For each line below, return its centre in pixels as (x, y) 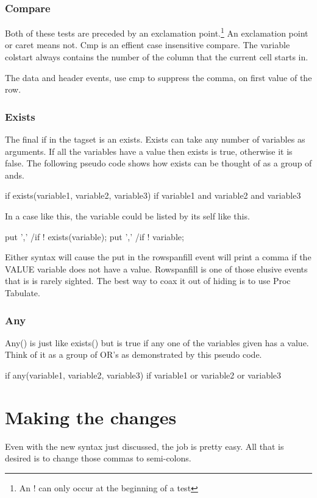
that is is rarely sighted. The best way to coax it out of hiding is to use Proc (148, 281)
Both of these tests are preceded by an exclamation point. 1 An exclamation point (157, 32)
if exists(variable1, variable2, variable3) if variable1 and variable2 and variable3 (153, 195)
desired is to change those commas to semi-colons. (98, 458)
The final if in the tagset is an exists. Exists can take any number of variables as (155, 139)
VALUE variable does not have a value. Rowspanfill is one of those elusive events (156, 269)
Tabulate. (23, 293)
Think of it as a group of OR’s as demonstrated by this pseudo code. (134, 354)
